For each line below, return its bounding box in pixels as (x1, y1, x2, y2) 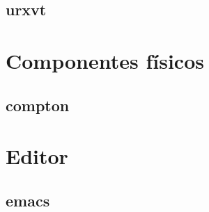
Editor (6, 142, 68, 170)
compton (6, 94, 70, 115)
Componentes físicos (6, 46, 204, 74)
